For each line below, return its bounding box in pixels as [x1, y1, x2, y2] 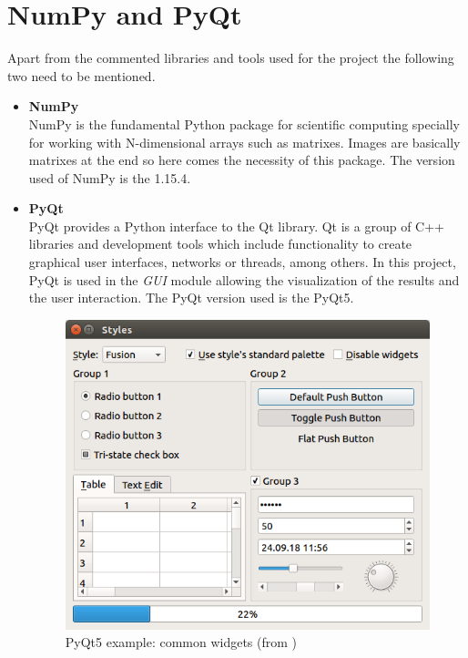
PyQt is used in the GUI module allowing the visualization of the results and [28, 270, 460, 289]
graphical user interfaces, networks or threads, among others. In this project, [28, 252, 456, 272]
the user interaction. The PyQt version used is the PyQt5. [28, 288, 354, 307]
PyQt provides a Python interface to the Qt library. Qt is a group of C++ [28, 216, 444, 235]
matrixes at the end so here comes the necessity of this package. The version [28, 150, 455, 170]
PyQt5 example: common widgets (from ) [65, 632, 298, 652]
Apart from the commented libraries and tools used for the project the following [7, 48, 454, 67]
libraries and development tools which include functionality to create [28, 234, 412, 253]
